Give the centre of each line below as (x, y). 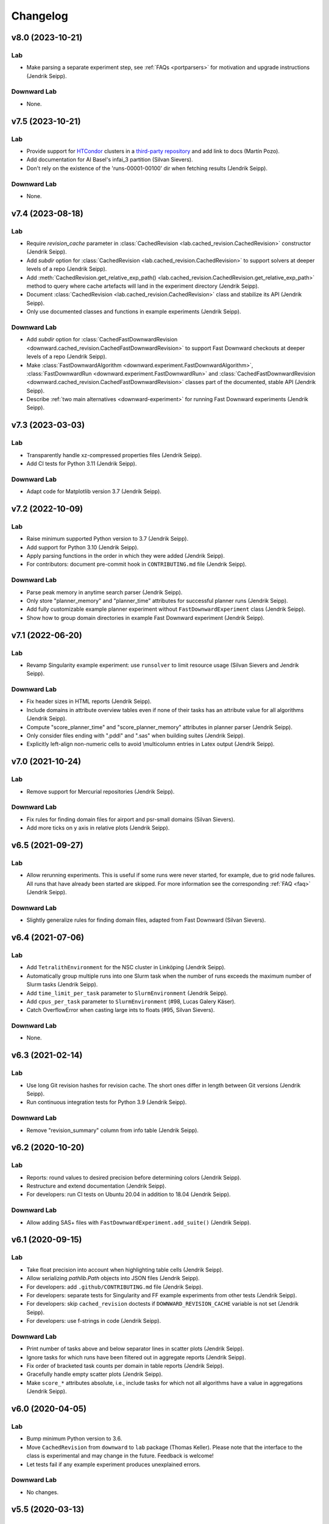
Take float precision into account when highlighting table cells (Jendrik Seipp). (125, 1269)
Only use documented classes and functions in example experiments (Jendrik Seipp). (134, 312)
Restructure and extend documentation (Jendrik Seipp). (97, 1186)
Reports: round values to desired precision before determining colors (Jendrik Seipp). (134, 1177)
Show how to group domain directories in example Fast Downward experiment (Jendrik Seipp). (146, 618)
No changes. (43, 1492)
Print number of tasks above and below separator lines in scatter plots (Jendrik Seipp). (135, 1349)
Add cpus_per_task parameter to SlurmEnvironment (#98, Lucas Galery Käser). (131, 1001)
